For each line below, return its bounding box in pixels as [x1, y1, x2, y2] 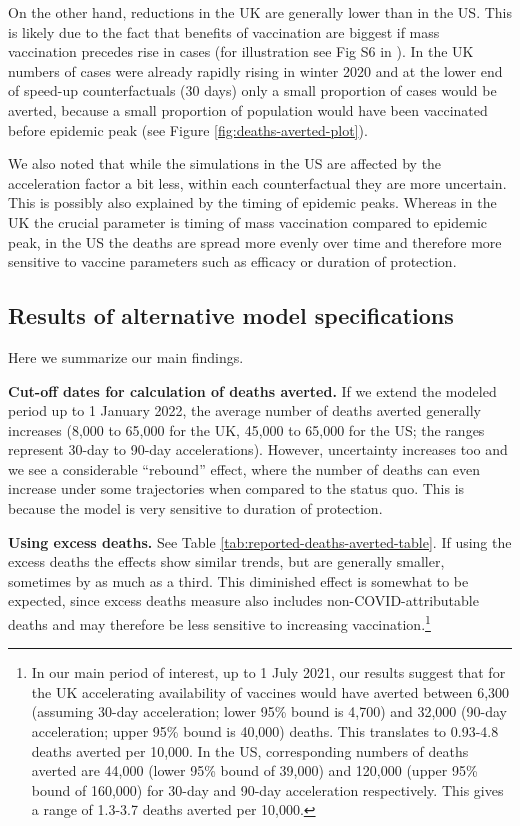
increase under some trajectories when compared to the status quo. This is [8, 478, 465, 499]
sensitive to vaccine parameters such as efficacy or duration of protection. [8, 251, 457, 272]
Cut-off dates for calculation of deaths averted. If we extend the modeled [8, 380, 497, 401]
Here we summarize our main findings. [8, 346, 244, 367]
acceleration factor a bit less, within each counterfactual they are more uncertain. [8, 172, 507, 193]
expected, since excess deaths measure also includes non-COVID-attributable [8, 590, 479, 611]
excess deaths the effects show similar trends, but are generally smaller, [8, 551, 445, 572]
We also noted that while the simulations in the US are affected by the [8, 153, 442, 174]
